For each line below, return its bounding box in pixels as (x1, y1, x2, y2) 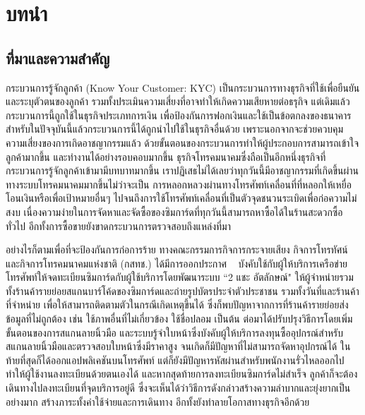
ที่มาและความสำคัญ (6, 47, 110, 68)
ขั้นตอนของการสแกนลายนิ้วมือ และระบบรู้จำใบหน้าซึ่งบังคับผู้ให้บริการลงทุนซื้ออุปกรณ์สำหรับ (6, 325, 343, 339)
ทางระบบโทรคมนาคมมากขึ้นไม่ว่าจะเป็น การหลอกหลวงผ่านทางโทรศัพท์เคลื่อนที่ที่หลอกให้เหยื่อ (6, 176, 352, 191)
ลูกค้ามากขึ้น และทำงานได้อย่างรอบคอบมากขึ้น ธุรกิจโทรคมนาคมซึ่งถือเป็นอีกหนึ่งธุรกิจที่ (6, 149, 326, 164)
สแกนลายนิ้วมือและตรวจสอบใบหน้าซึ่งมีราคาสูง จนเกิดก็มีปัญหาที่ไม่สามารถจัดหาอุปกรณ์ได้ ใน (6, 339, 351, 354)
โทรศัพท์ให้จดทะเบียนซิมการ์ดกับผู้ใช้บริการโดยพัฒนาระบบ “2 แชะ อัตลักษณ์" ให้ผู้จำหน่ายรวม (6, 270, 354, 284)
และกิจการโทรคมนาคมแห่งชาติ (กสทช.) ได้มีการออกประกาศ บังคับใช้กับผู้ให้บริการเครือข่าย (6, 255, 347, 270)
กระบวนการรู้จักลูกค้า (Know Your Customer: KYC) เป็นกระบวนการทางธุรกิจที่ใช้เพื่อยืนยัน (6, 80, 360, 95)
